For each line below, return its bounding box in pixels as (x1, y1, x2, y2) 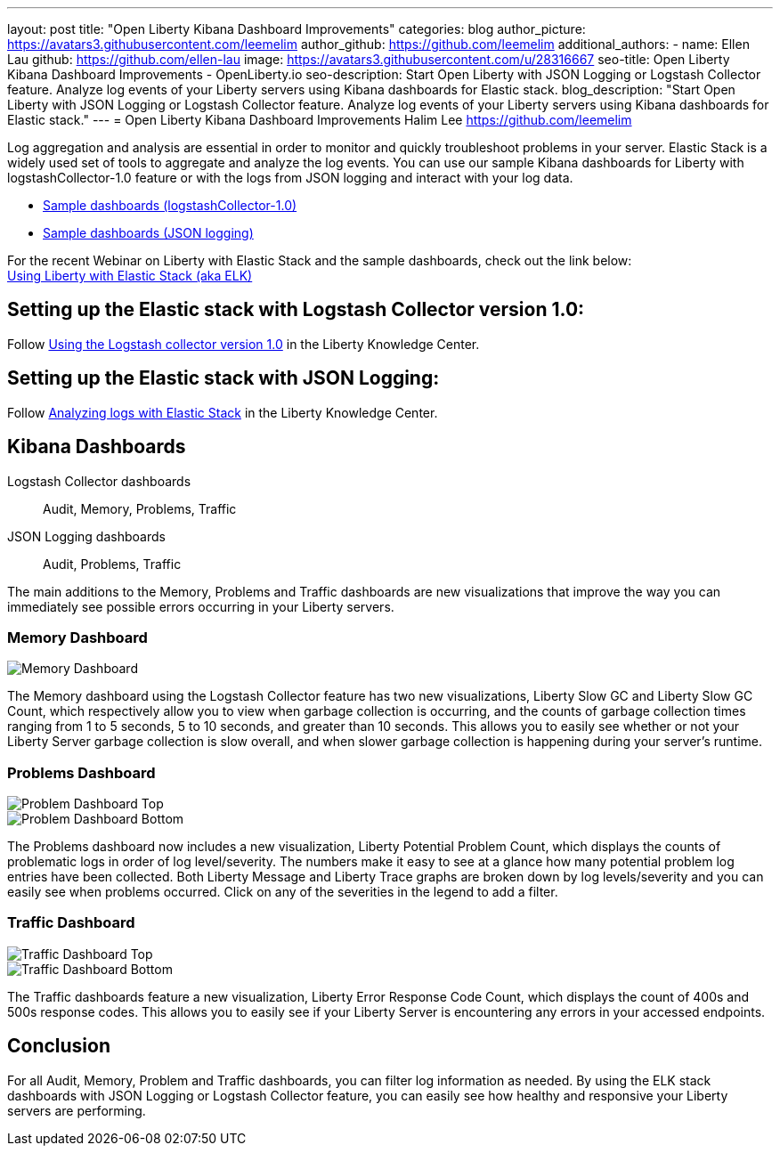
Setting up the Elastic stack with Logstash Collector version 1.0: (7, 298, 585, 321)
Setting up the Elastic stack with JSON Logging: (7, 367, 440, 390)
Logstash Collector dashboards (7, 473, 191, 489)
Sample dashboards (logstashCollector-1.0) (43, 198, 297, 213)
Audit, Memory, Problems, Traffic (43, 500, 237, 516)
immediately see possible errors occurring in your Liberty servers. (7, 598, 394, 614)
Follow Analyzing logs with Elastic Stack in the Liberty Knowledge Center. (7, 404, 438, 420)
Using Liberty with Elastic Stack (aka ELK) (7, 268, 253, 283)
